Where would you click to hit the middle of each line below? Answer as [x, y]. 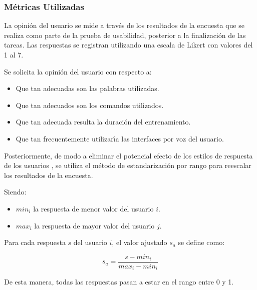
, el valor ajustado [140, 242]
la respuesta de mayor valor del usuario [94, 225]
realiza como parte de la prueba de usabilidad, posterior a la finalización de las [125, 35]
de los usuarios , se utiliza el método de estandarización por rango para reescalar [128, 165]
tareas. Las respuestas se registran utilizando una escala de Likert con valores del [128, 45]
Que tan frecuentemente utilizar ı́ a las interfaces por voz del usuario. [120, 138]
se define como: [201, 242]
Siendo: [15, 192]
